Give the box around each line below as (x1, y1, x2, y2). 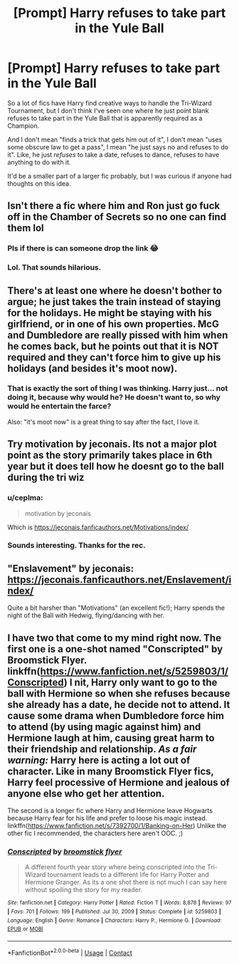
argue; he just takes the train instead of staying (7, 295, 221, 307)
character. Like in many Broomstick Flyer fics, (7, 765, 214, 777)
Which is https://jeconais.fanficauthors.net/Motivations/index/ (7, 523, 189, 531)
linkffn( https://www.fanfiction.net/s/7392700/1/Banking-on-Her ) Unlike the (7, 822, 226, 830)
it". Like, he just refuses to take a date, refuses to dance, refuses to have (7, 150, 220, 159)
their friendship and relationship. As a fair (7, 743, 197, 755)
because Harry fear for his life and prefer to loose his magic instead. (7, 814, 208, 822)
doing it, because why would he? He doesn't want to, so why (7, 393, 221, 403)
